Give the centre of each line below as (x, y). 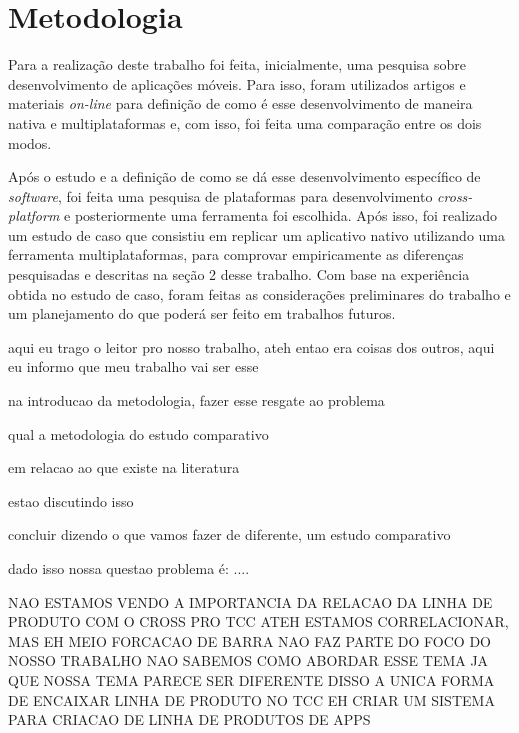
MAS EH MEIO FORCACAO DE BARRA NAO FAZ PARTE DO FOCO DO (249, 640)
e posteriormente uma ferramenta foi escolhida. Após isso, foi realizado (281, 215)
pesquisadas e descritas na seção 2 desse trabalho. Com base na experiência (239, 274)
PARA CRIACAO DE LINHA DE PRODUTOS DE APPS (189, 719)
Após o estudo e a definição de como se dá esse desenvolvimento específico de (244, 176)
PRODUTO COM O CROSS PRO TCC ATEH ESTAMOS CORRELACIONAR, (258, 621)
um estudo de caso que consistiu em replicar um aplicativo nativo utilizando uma (256, 234)
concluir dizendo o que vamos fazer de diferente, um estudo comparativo (229, 534)
